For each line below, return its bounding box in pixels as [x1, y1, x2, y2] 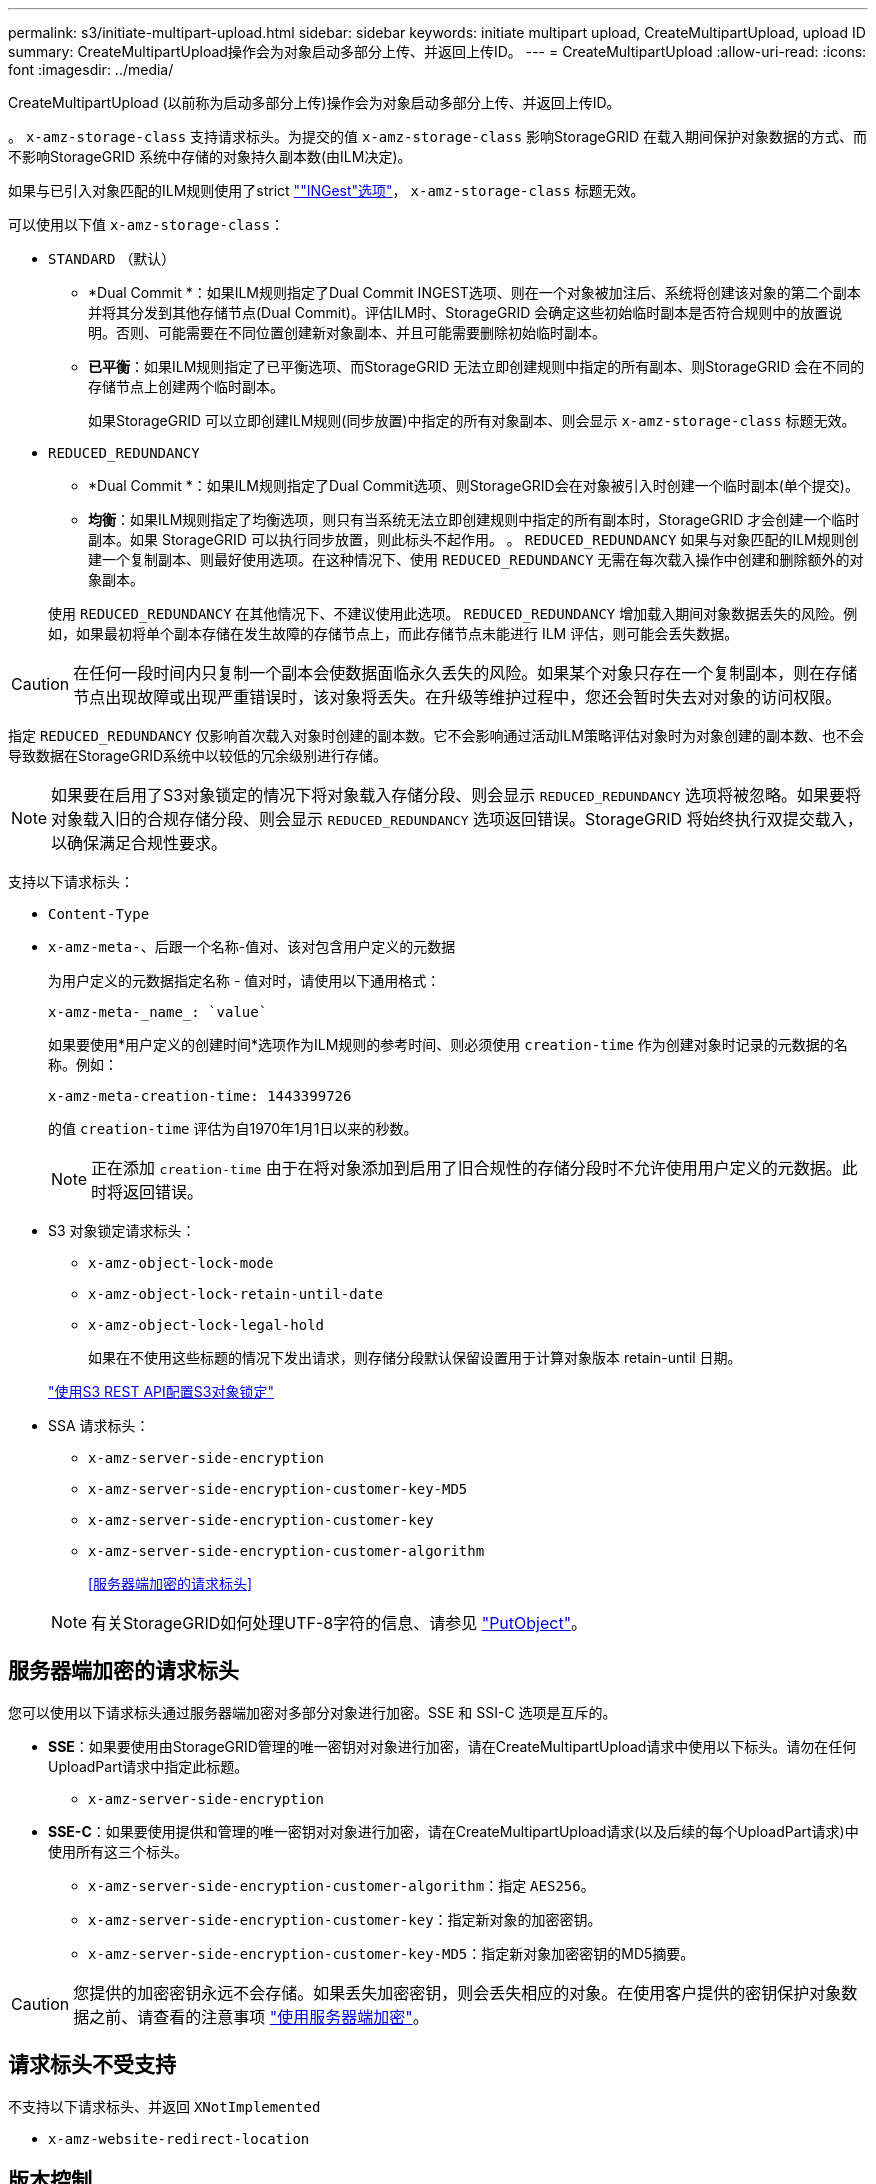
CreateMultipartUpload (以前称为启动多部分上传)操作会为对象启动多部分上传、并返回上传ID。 [8, 94, 621, 111]
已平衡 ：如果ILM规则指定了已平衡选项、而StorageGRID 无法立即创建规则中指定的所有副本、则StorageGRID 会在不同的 [88, 358, 865, 375]
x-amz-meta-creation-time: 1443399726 [48, 1088, 352, 1104]
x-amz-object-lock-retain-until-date [88, 1286, 384, 1302]
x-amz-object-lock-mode [88, 1255, 274, 1271]
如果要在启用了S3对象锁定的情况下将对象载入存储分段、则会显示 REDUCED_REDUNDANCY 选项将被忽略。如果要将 [51, 785, 862, 805]
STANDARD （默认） [48, 250, 176, 267]
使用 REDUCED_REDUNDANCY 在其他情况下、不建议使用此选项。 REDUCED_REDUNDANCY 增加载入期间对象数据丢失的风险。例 [48, 605, 858, 622]
